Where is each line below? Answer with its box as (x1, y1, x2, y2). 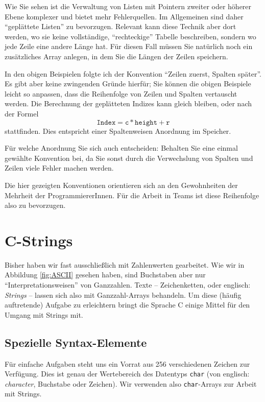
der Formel (5, 108, 39, 119)
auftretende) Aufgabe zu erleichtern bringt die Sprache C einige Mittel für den (5, 299, 250, 310)
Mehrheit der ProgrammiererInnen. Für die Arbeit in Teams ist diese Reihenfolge (5, 190, 259, 200)
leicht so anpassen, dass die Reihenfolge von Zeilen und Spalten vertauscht (5, 88, 237, 99)
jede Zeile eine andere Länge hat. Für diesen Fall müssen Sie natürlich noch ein (5, 41, 253, 52)
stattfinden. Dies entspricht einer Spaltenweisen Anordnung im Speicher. (5, 125, 231, 136)
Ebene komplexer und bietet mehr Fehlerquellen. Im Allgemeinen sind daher (5, 11, 244, 21)
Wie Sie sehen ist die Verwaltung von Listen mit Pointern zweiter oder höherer (5, 1, 252, 11)
